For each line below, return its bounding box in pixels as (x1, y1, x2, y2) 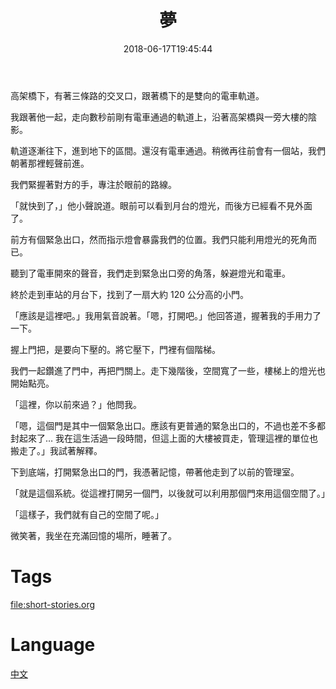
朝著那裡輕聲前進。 (10, 157, 90, 169)
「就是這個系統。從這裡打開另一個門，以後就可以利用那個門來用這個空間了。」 (10, 487, 330, 499)
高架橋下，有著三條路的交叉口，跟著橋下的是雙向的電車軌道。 (10, 89, 265, 101)
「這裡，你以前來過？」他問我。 (10, 398, 142, 410)
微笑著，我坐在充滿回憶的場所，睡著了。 (10, 529, 177, 541)
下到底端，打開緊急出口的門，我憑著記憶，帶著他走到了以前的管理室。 (10, 466, 300, 478)
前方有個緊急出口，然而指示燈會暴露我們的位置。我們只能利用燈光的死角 (10, 233, 308, 245)
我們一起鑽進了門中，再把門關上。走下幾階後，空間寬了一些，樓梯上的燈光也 (10, 364, 326, 376)
